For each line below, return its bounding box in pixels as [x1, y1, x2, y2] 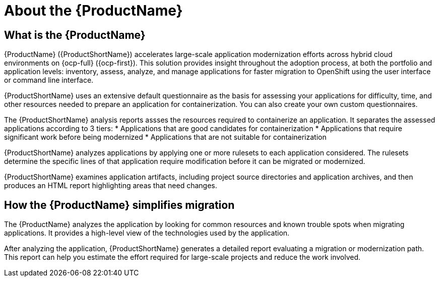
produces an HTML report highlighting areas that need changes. [4, 181, 217, 190]
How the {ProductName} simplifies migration [4, 198, 235, 211]
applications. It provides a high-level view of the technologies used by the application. [4, 229, 290, 238]
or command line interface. [4, 76, 94, 85]
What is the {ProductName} [4, 28, 146, 41]
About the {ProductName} [4, 2, 183, 19]
